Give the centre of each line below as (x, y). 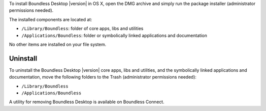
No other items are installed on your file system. (58, 44)
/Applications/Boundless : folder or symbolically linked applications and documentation (114, 35)
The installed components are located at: (50, 19)
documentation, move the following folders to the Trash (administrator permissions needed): (103, 77)
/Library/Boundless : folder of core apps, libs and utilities (83, 28)
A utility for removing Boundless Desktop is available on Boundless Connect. (87, 102)
